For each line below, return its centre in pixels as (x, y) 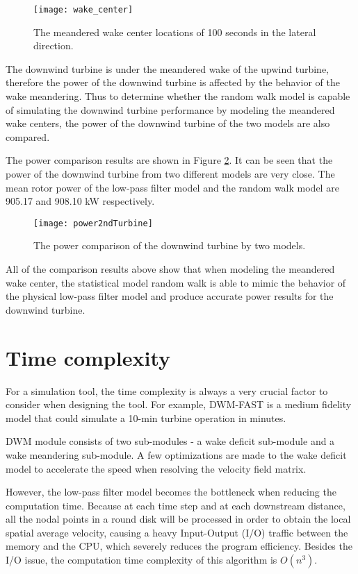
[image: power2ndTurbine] (93, 223)
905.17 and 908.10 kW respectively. (80, 201)
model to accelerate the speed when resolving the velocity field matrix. (156, 468)
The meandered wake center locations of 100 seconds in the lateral (175, 32)
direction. (54, 45)
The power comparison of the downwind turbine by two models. (170, 245)
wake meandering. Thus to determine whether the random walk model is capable (178, 96)
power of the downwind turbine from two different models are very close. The (170, 174)
